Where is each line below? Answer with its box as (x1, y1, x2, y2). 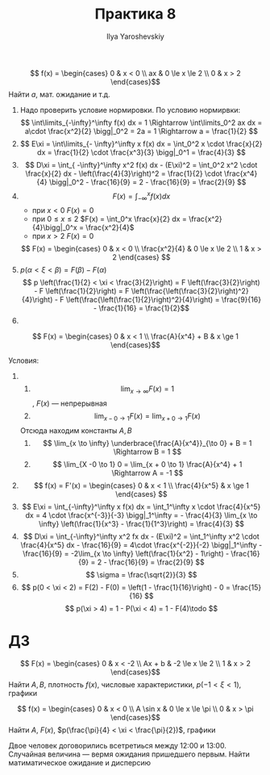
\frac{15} (232, 582, 262, 592)
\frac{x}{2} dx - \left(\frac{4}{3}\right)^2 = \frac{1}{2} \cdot (25, 169, 223, 178)
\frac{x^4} (224, 169, 258, 178)
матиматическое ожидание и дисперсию (8, 757, 152, 767)
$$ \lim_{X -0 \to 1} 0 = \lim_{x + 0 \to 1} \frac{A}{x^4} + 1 (52, 459, 243, 469)
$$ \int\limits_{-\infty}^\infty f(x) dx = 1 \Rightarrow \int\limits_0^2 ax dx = (20, 118, 263, 127)
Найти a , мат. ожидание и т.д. (8, 90, 110, 99)
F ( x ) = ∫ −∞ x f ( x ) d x (112, 190, 171, 202)
